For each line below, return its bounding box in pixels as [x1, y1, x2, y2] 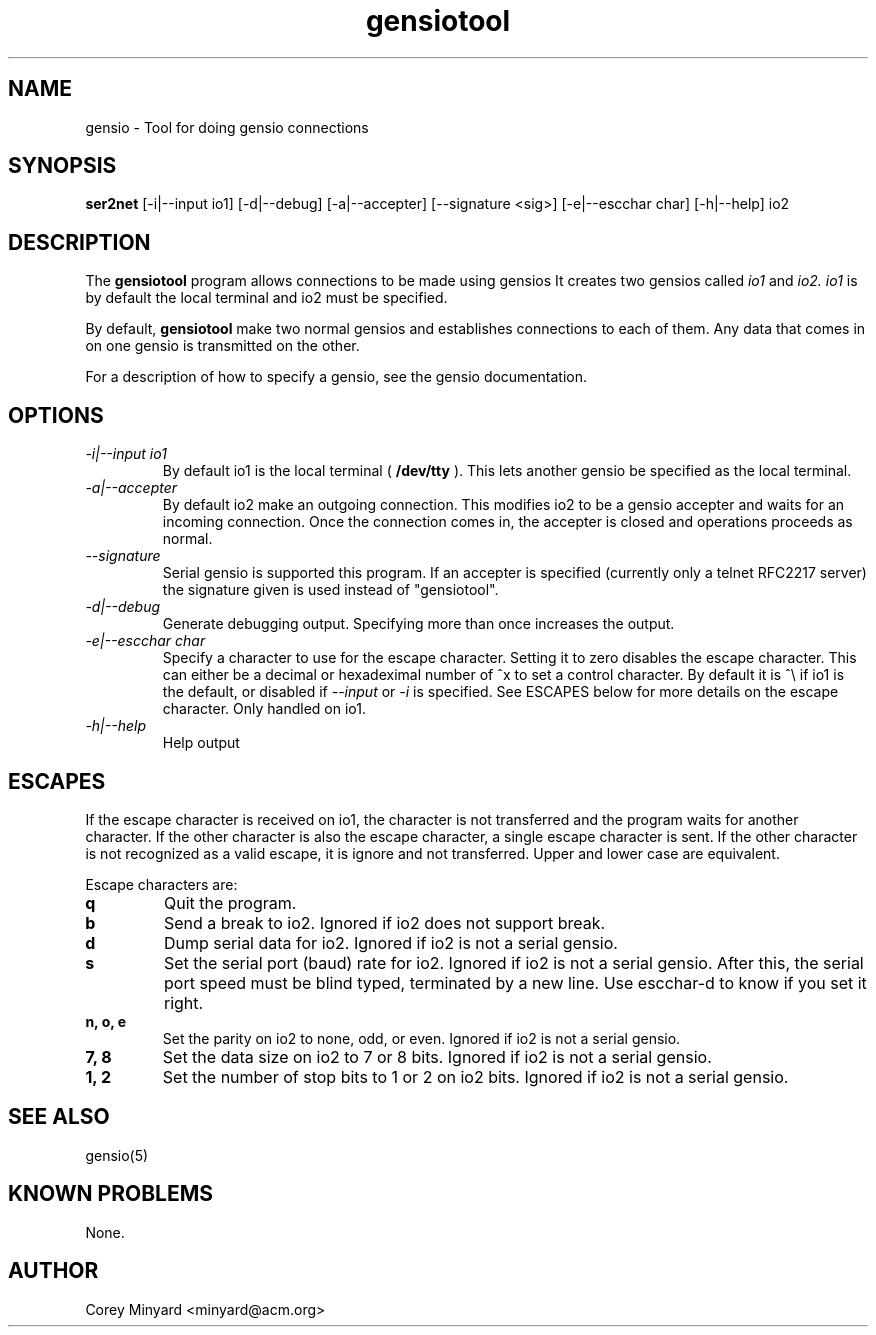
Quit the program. [163, 892, 297, 913]
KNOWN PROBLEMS [8, 1181, 213, 1207]
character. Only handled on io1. [162, 700, 366, 718]
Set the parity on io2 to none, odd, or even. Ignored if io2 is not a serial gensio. [162, 1029, 681, 1047]
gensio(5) [85, 1146, 149, 1164]
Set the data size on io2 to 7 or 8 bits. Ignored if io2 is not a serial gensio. [162, 1046, 712, 1067]
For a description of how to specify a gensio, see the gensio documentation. [85, 368, 587, 386]
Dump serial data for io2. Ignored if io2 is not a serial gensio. [163, 932, 618, 953]
